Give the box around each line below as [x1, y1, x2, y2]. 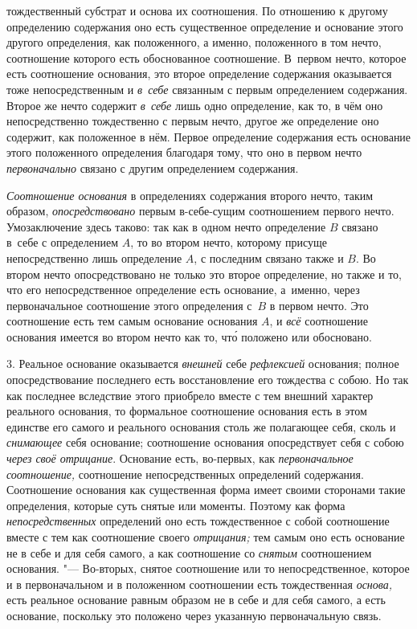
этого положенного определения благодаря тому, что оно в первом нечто [6, 144, 362, 161]
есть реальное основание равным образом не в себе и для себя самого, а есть [6, 591, 386, 608]
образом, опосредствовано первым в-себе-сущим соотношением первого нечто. [6, 202, 395, 219]
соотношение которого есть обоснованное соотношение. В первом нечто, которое [6, 49, 407, 66]
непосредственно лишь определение [6, 249, 182, 266]
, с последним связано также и [194, 249, 344, 266]
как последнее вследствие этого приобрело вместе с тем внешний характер [6, 386, 374, 403]
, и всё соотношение [269, 312, 369, 329]
